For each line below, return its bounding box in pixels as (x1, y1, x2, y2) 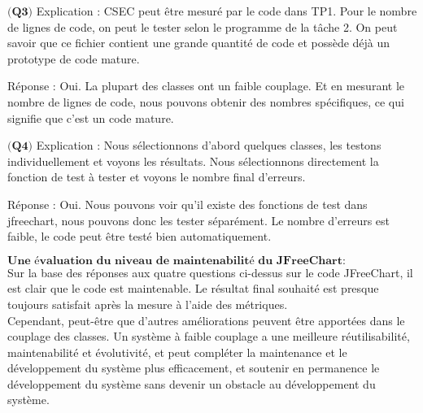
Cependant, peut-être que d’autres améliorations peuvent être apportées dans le (7, 311, 405, 328)
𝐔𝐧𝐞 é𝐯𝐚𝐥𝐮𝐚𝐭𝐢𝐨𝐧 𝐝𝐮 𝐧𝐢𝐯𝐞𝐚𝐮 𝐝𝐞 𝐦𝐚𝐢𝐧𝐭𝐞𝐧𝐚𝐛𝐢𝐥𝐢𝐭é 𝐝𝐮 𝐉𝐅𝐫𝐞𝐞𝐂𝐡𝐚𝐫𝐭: (7, 254, 346, 267)
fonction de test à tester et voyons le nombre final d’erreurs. (7, 168, 306, 185)
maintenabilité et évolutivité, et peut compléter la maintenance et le (7, 343, 347, 360)
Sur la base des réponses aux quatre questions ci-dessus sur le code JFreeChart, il (7, 263, 413, 280)
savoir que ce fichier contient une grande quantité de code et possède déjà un (7, 34, 390, 51)
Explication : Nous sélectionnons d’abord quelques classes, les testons (36, 137, 382, 154)
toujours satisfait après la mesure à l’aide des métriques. (7, 295, 288, 312)
